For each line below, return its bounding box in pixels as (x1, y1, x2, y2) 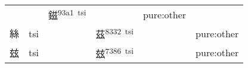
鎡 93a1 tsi (48, 7, 86, 22)
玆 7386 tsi (95, 44, 134, 60)
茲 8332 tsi (95, 25, 134, 41)
